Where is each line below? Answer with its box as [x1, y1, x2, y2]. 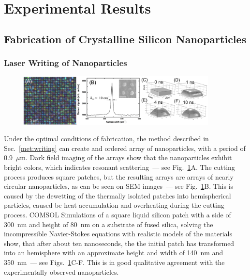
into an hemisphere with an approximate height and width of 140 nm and [4, 247, 223, 258]
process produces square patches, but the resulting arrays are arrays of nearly [4, 171, 234, 181]
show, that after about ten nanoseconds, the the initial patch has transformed [4, 238, 235, 248]
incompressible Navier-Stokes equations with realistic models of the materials [4, 229, 232, 239]
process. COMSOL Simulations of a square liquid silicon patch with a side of [4, 209, 231, 219]
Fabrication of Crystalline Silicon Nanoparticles [4, 31, 247, 46]
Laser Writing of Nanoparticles [4, 57, 127, 69]
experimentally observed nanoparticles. [4, 266, 119, 277]
